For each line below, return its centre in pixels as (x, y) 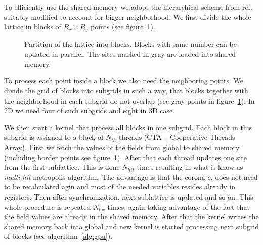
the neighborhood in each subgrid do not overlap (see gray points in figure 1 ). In (129, 100)
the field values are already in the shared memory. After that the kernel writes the (131, 216)
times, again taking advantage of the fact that (179, 206)
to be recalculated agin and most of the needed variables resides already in (120, 187)
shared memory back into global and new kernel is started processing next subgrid (131, 226)
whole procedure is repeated (48, 206)
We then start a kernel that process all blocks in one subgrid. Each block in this (128, 127)
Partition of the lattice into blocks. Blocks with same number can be (130, 44)
